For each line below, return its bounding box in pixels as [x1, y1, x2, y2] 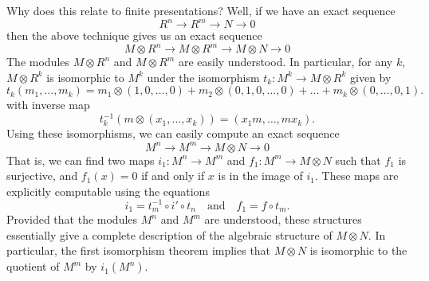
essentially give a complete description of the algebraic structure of [6, 226, 333, 243]
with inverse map [6, 96, 90, 113]
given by [350, 68, 392, 85]
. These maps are [314, 167, 399, 184]
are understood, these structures [204, 211, 362, 228]
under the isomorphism [147, 68, 260, 85]
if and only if [141, 167, 205, 184]
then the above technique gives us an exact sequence [6, 27, 262, 44]
